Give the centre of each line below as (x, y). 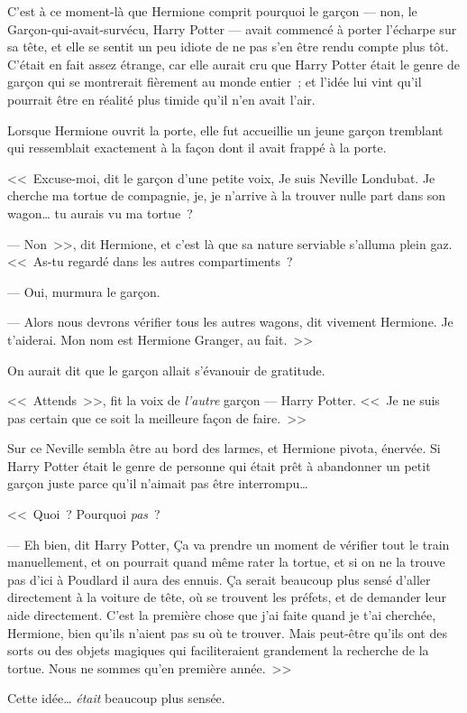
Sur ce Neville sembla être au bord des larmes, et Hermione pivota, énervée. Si (224, 448)
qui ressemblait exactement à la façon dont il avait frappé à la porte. (197, 148)
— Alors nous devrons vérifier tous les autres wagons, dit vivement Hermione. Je (230, 322)
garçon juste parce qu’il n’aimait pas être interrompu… (158, 483)
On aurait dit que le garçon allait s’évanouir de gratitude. (166, 370)
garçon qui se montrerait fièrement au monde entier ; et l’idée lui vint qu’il (215, 82)
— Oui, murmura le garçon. (84, 291)
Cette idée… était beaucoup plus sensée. (116, 698)
